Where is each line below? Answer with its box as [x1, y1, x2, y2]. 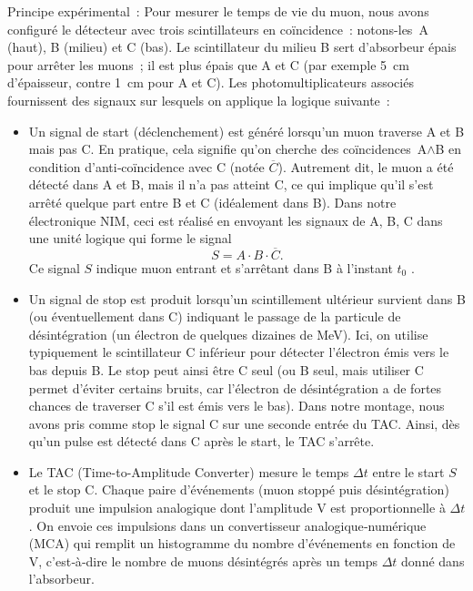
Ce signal [28, 258, 80, 277]
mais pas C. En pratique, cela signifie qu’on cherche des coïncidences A [28, 139, 428, 158]
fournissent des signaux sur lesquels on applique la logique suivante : [7, 90, 390, 109]
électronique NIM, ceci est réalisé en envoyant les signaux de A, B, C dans [28, 210, 443, 229]
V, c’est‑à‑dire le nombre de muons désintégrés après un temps [28, 551, 378, 570]
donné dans [401, 551, 465, 570]
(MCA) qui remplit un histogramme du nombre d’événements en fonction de [28, 534, 456, 553]
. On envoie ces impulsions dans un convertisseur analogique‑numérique [28, 515, 427, 535]
